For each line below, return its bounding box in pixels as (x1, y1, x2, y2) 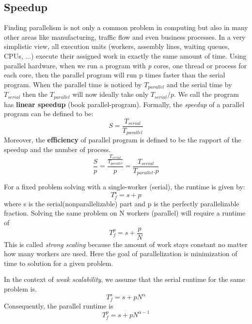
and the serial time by (166, 79, 232, 89)
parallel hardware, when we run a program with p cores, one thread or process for (4, 60, 247, 70)
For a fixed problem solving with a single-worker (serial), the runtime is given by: (4, 182, 245, 192)
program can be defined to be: (4, 108, 94, 119)
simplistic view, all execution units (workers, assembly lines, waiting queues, (4, 41, 230, 51)
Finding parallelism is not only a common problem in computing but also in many (4, 22, 248, 32)
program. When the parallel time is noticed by (4, 79, 142, 89)
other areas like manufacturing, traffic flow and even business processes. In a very (4, 31, 246, 42)
